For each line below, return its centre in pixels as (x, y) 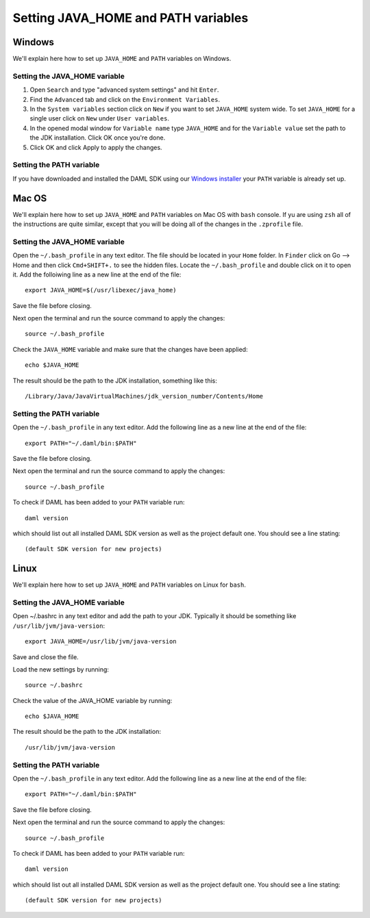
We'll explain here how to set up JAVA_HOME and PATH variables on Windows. (122, 59)
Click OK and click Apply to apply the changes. (96, 147)
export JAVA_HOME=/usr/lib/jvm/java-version (101, 641)
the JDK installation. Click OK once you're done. (98, 138)
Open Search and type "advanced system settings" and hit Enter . (124, 90)
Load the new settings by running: (61, 669)
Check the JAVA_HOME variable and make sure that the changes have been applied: (130, 349)
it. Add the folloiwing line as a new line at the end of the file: (97, 275)
